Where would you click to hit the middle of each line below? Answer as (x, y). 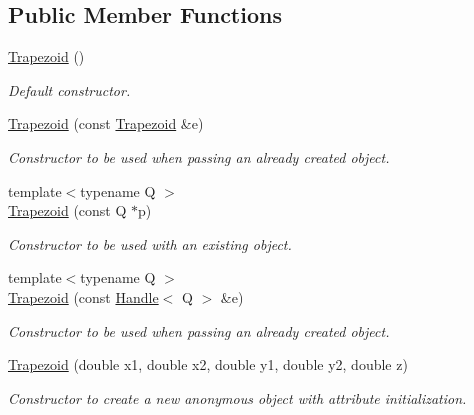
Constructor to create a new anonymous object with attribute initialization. (237, 397)
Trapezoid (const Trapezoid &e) (106, 123)
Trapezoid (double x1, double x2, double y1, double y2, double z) (208, 364)
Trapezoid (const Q (67, 210)
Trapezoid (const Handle (83, 296)
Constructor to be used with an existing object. (150, 243)
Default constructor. (69, 89)
